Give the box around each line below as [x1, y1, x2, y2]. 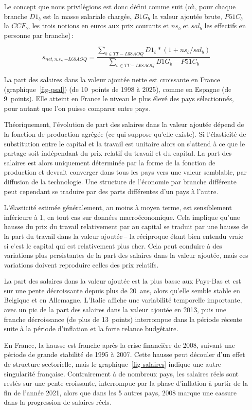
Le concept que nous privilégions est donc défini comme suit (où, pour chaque [4, 1, 236, 11]
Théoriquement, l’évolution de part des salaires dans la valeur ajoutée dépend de [4, 119, 244, 129]
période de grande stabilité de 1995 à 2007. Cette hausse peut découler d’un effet [4, 349, 245, 359]
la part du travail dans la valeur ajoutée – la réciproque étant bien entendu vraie [4, 231, 243, 241]
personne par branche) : [4, 30, 74, 40]
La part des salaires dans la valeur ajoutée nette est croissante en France [4, 74, 220, 84]
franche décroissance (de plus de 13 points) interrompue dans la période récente [4, 314, 242, 324]
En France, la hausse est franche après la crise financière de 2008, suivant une [4, 339, 235, 350]
